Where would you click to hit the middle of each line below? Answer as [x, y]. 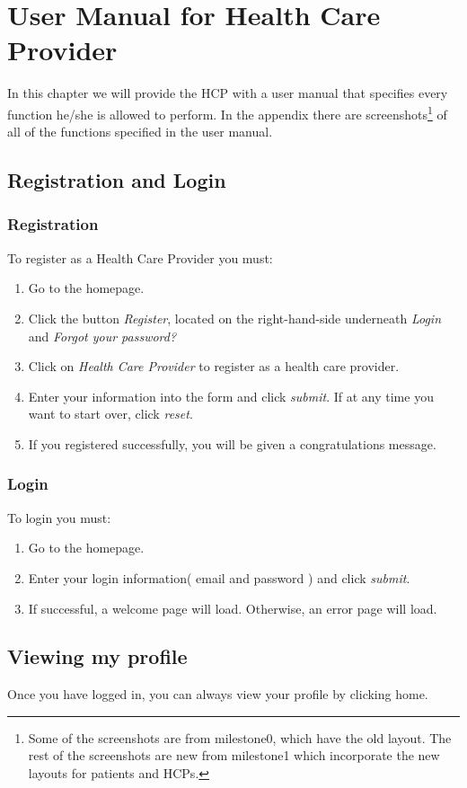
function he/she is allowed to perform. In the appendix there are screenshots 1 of [227, 112]
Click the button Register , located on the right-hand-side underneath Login [235, 318]
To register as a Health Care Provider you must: [140, 257]
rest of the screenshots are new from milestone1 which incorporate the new [234, 755]
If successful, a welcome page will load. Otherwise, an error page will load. [233, 608]
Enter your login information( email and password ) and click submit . [219, 577]
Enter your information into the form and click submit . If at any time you [231, 396]
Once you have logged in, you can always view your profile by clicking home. [218, 694]
